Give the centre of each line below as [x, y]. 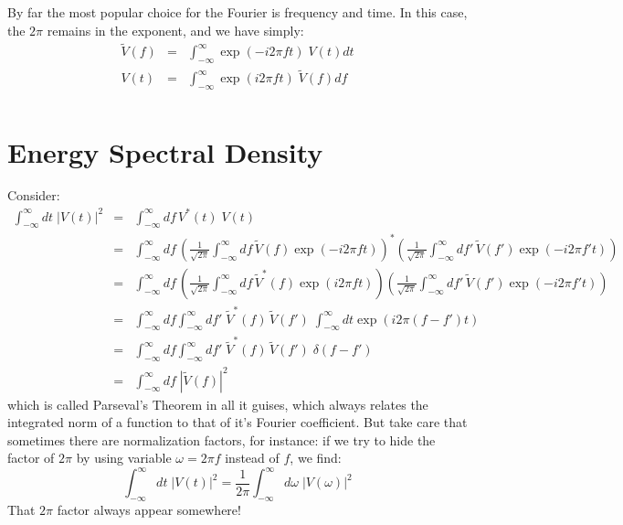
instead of [252, 458]
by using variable [124, 458]
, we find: [316, 458]
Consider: [34, 195]
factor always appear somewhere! [149, 510]
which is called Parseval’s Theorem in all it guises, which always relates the [218, 404]
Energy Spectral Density [165, 151]
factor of [31, 458]
